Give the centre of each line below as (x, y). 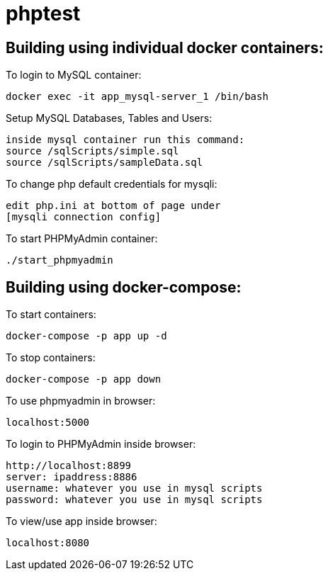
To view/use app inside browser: (81, 521)
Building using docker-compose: (124, 287)
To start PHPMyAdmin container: (82, 239)
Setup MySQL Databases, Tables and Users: (109, 118)
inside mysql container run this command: (125, 140)
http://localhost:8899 (69, 466)
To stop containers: (51, 358)
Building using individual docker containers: (165, 47)
